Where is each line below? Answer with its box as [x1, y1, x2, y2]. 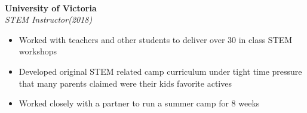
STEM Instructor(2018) [5, 13, 93, 26]
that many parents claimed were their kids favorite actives [19, 77, 232, 89]
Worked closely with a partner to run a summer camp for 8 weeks [19, 97, 260, 109]
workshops [19, 45, 57, 57]
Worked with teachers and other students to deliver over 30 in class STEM [19, 33, 293, 45]
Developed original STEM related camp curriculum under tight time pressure [19, 65, 302, 77]
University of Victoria [5, 1, 97, 14]
